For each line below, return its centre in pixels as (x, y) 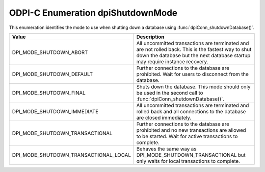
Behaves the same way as (166, 148)
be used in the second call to (170, 93)
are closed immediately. (164, 118)
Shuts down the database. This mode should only (193, 87)
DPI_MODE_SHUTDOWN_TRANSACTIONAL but (191, 155)
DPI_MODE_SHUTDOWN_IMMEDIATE (55, 111)
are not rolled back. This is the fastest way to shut (194, 49)
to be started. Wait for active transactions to (187, 136)
